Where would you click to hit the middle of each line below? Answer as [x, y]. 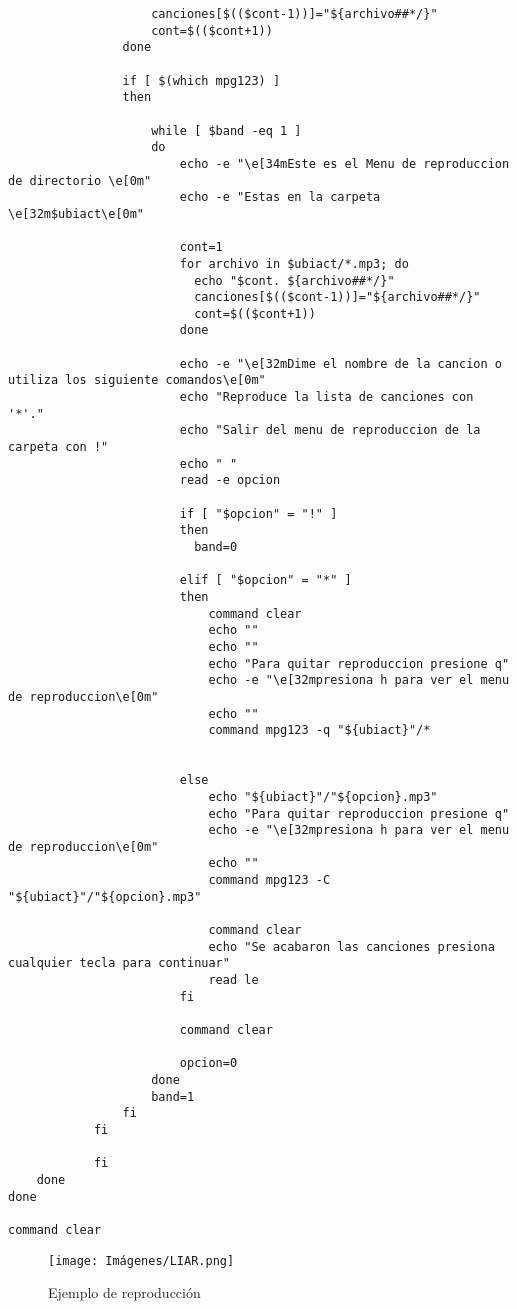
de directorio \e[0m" [80, 180]
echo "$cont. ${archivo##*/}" [294, 280]
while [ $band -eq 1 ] [226, 130]
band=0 [216, 547]
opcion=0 [208, 1063]
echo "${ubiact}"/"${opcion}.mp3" [323, 796]
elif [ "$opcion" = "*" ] [265, 580]
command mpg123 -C [269, 880]
